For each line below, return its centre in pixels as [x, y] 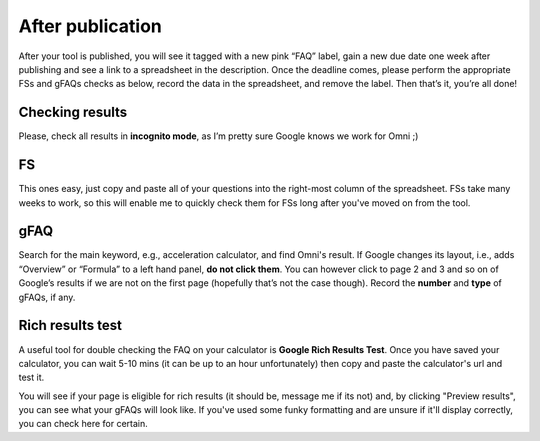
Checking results [73, 112]
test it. [31, 377]
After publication [90, 26]
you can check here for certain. [83, 424]
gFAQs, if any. [47, 297]
